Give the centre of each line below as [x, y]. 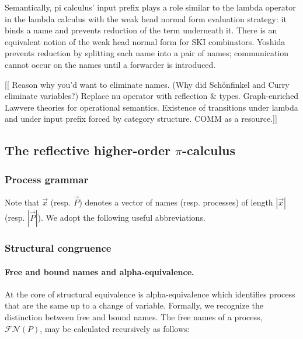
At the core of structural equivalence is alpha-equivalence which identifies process [150, 294]
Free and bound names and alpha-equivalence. [100, 271]
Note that [22, 202]
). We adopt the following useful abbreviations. [121, 218]
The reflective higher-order [88, 150]
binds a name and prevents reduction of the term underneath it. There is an [141, 30]
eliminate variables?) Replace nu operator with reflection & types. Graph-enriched [152, 96]
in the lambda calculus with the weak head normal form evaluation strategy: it [146, 18]
